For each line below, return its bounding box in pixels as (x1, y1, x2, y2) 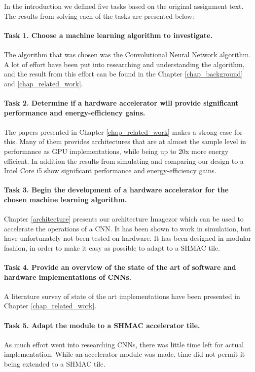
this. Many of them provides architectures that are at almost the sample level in (4, 136, 246, 147)
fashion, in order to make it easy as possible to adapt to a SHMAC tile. (4, 242, 220, 253)
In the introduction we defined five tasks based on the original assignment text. (4, 1, 244, 11)
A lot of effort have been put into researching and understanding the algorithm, (4, 59, 245, 69)
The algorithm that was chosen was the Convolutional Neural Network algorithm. (4, 49, 251, 59)
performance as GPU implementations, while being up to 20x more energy (4, 146, 229, 156)
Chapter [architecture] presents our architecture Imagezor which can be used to (4, 214, 244, 224)
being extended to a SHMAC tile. (4, 358, 106, 369)
